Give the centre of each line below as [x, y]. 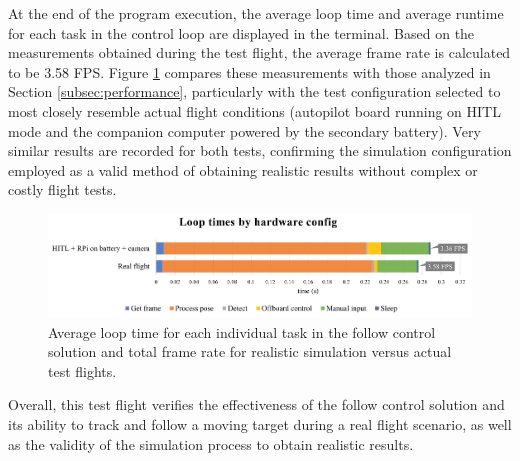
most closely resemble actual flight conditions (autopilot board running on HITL [254, 110]
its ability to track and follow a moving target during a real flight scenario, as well [260, 423]
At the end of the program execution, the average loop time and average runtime [256, 13]
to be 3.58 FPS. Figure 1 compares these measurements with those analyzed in [249, 71]
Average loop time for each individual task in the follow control [242, 331]
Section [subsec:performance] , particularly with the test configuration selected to [254, 91]
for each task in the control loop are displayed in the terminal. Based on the [241, 32]
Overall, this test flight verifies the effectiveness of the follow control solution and [256, 404]
